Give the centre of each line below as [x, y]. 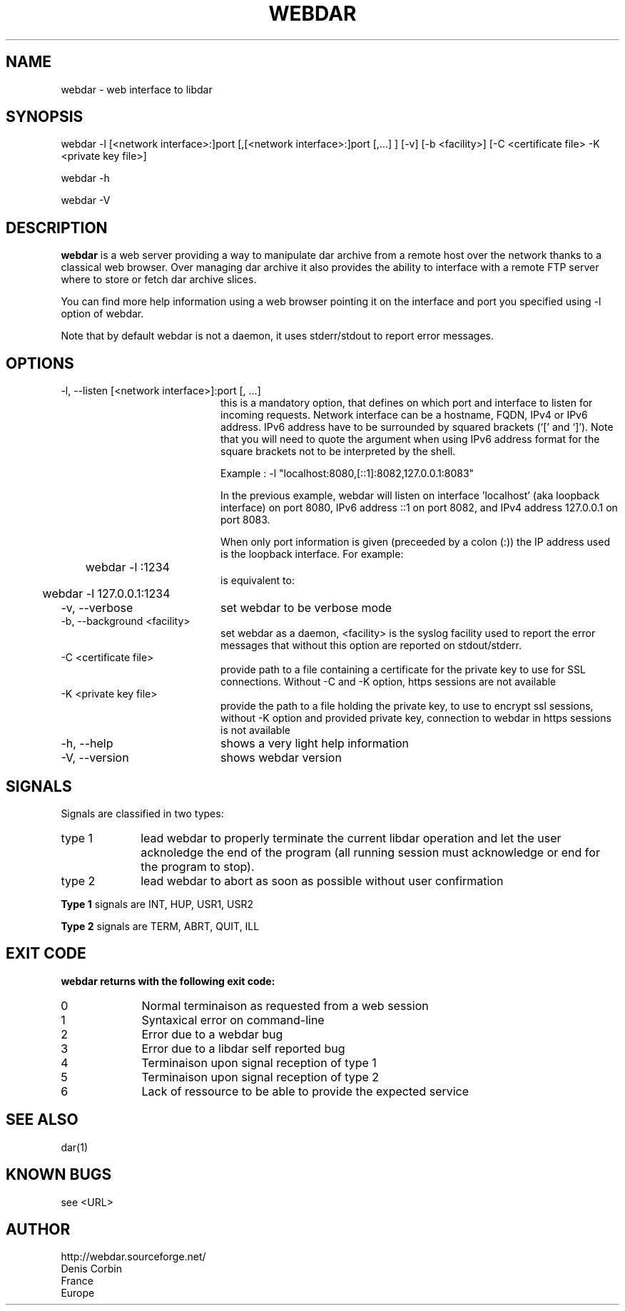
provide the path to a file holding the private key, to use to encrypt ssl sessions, [407, 706]
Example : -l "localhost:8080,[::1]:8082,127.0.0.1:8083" [347, 474]
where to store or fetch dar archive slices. [159, 280]
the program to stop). [198, 866]
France [77, 1281]
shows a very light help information [314, 744]
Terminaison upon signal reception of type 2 [260, 1077]
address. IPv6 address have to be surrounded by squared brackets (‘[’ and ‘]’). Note [417, 427]
